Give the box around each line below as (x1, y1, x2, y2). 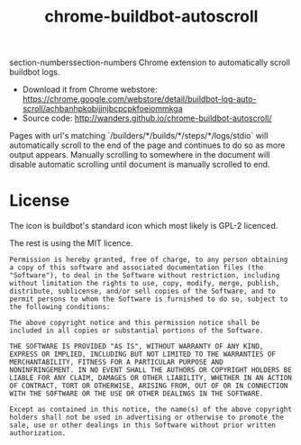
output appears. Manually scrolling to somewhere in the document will (9, 150, 270, 160)
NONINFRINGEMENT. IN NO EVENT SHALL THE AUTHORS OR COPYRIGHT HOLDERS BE (9, 366, 293, 375)
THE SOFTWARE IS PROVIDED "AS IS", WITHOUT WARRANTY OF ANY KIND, (9, 342, 264, 351)
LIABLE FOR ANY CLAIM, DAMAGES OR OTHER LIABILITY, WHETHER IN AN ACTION (9, 374, 293, 383)
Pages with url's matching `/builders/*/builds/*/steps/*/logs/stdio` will (9, 131, 269, 141)
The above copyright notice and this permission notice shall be (9, 318, 260, 328)
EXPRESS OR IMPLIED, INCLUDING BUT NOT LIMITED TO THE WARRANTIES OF (9, 350, 277, 359)
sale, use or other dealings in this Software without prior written (9, 421, 277, 430)
